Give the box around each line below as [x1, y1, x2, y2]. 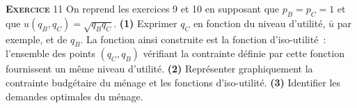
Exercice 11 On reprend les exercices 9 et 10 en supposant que [6, 1, 280, 15]
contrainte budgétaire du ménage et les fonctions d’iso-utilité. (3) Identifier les [6, 75, 341, 89]
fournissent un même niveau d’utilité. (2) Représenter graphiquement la [6, 61, 313, 76]
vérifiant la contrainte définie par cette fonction [143, 46, 344, 61]
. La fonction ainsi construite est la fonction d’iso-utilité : [80, 31, 326, 46]
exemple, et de [6, 31, 68, 46]
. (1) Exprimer [113, 15, 177, 30]
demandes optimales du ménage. [6, 88, 143, 103]
